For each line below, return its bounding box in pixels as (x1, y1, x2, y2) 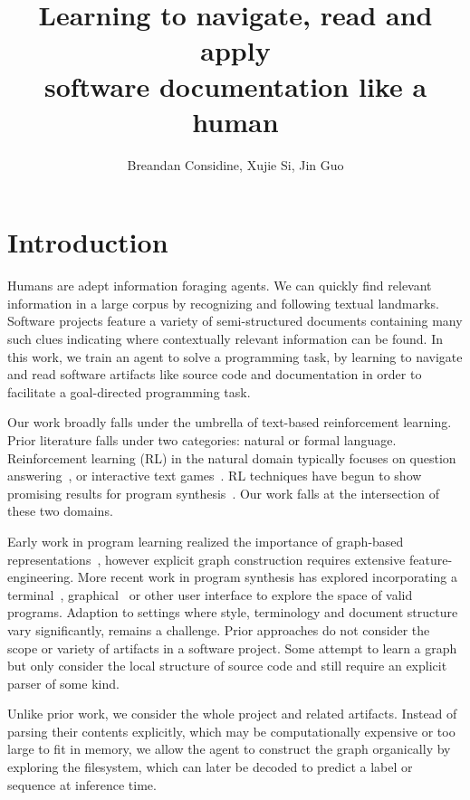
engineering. (7, 567, 74, 586)
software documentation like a (43, 67, 427, 104)
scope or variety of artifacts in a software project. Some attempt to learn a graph (7, 638, 457, 657)
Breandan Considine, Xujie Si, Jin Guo (127, 155, 344, 174)
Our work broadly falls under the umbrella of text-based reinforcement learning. (7, 413, 452, 432)
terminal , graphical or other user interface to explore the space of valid (7, 585, 413, 604)
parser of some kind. (7, 673, 120, 692)
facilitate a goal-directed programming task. (7, 382, 251, 401)
